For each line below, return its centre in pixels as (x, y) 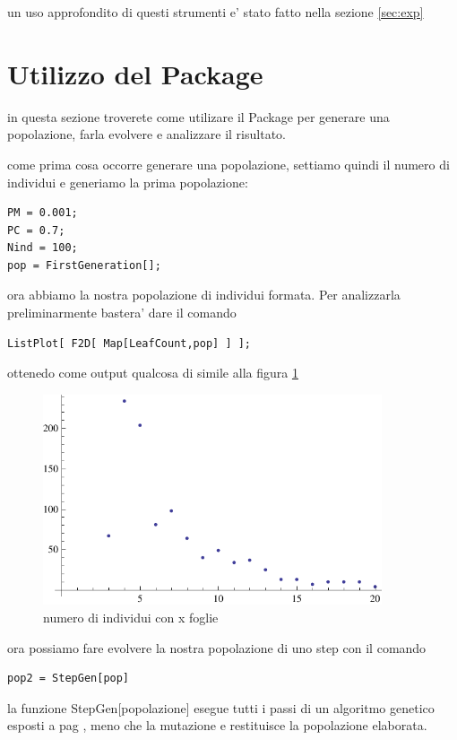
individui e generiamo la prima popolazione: (128, 182)
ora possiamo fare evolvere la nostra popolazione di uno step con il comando (217, 647)
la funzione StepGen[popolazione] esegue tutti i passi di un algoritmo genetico (221, 707)
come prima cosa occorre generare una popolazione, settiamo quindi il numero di (228, 164)
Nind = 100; (43, 248)
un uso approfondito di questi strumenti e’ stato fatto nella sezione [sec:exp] (216, 12)
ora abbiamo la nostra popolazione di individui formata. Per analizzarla (204, 295)
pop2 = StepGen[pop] (69, 679)
